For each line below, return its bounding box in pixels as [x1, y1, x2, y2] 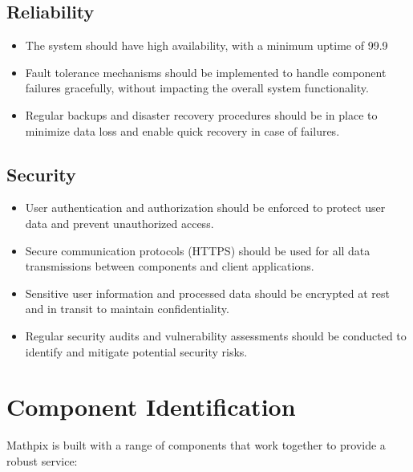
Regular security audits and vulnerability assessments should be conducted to [25, 327, 407, 344]
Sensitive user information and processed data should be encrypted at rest [25, 284, 390, 301]
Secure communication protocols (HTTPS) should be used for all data [25, 242, 370, 258]
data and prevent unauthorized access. [25, 214, 214, 231]
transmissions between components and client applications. [25, 258, 314, 275]
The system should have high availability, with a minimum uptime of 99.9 [25, 37, 388, 54]
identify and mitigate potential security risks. [25, 343, 248, 360]
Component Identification [6, 390, 296, 423]
